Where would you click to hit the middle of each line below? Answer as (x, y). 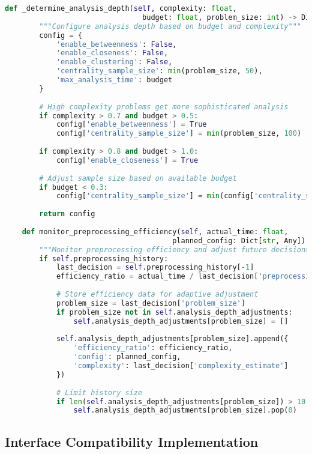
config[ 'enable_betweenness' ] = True (131, 125)
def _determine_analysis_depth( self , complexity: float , (121, 8)
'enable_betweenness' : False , (116, 44)
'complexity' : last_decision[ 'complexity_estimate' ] (181, 366)
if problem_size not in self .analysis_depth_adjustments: (174, 312)
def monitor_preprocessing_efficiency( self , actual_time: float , (155, 232)
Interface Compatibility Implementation (132, 441)
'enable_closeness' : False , (112, 53)
